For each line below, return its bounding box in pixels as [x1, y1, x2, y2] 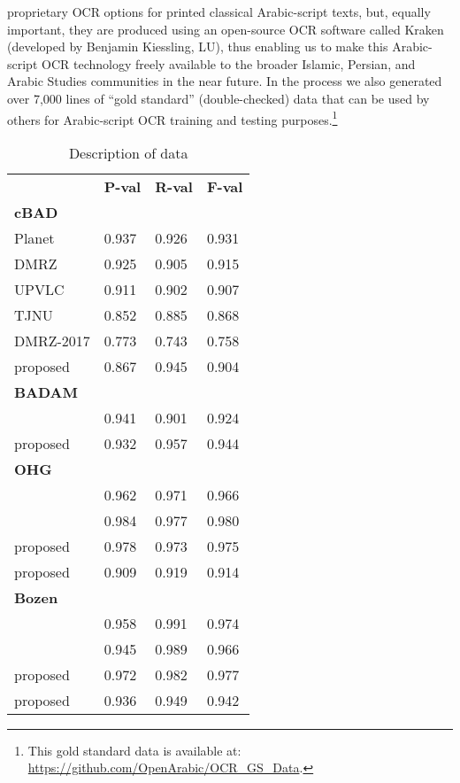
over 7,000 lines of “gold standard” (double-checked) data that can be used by [7, 89, 430, 107]
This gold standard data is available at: [27, 740, 241, 759]
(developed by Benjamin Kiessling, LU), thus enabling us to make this [7, 37, 388, 56]
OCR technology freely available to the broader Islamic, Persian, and [42, 54, 416, 73]
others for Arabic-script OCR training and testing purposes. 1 [7, 107, 338, 128]
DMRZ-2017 [14, 329, 90, 351]
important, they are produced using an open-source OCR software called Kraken [7, 19, 444, 38]
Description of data [68, 142, 188, 163]
